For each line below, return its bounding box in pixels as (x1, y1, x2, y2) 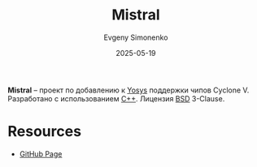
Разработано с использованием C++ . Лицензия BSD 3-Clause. (7, 93, 225, 103)
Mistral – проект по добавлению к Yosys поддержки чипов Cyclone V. (7, 85, 250, 95)
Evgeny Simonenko (103, 32, 168, 42)
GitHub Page (19, 148, 63, 159)
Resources (7, 122, 82, 141)
